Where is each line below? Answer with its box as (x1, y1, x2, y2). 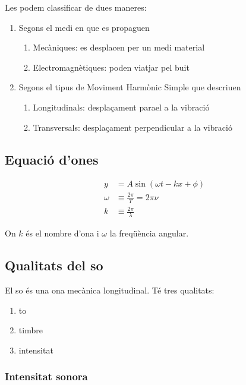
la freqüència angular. (109, 227, 189, 239)
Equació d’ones (5, 150, 99, 168)
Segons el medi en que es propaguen (18, 21, 150, 33)
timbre (18, 324, 43, 336)
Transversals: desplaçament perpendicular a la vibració (33, 121, 232, 133)
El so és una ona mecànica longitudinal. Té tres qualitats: (5, 283, 215, 296)
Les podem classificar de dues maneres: (5, 1, 147, 13)
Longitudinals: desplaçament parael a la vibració (33, 100, 210, 113)
